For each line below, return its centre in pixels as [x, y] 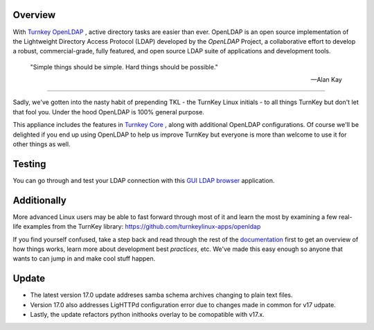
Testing [29, 164]
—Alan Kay [326, 80]
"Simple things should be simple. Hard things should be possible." [124, 67]
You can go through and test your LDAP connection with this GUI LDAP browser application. [144, 180]
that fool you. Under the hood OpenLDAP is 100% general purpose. [108, 112]
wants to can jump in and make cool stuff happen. [84, 259]
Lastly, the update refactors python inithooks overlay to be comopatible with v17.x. [147, 315]
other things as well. [42, 144]
